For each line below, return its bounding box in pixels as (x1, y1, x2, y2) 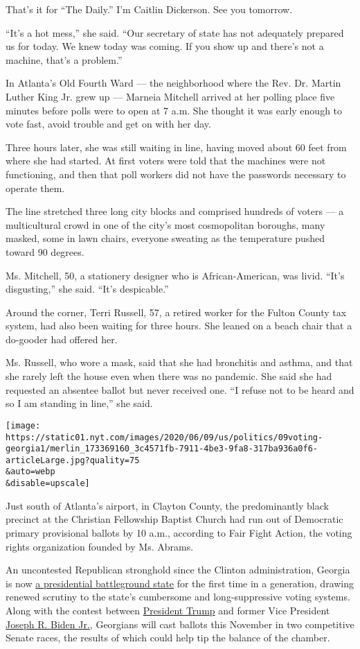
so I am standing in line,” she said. (6, 396, 153, 410)
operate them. (6, 180, 65, 195)
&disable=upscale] (6, 478, 90, 489)
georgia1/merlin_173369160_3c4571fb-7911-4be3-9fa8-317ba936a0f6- (6, 444, 318, 454)
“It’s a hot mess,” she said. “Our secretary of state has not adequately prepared (6, 25, 344, 40)
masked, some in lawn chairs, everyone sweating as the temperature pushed (6, 231, 325, 245)
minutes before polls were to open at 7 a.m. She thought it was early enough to (6, 103, 343, 117)
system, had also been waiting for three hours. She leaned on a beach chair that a (6, 318, 352, 333)
